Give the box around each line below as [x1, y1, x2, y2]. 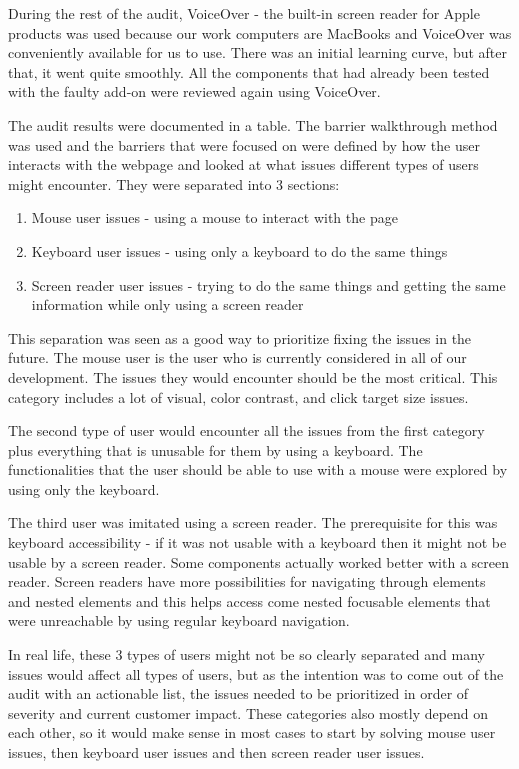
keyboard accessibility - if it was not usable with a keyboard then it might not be [8, 532, 507, 553]
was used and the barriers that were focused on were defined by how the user [8, 134, 480, 155]
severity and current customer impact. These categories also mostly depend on [8, 702, 489, 723]
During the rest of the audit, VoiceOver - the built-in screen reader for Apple [8, 3, 480, 23]
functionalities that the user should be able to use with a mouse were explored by [8, 459, 508, 480]
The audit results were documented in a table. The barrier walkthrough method [8, 114, 498, 135]
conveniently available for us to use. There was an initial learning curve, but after [8, 42, 507, 63]
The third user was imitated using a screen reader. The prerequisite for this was [8, 512, 498, 533]
